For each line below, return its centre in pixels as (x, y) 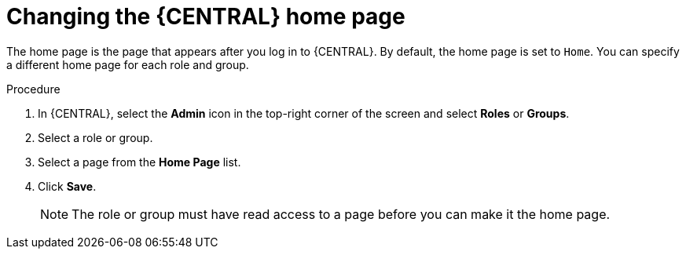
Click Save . (67, 186)
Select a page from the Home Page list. (139, 162)
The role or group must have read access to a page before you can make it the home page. (341, 214)
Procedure (33, 89)
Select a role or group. (95, 137)
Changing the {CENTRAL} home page (206, 16)
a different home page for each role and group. (128, 64)
